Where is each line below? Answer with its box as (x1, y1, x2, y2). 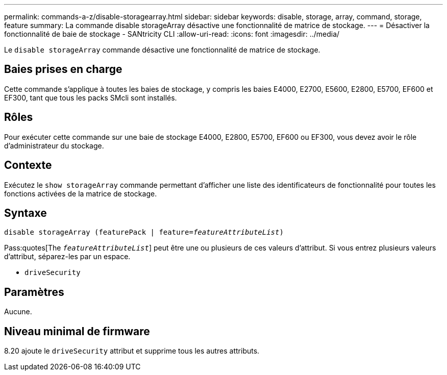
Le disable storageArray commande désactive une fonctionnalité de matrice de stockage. (4, 45, 320, 54)
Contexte (4, 159, 52, 172)
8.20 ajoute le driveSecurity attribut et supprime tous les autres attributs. (4, 346, 260, 356)
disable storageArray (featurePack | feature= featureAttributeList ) (4, 228, 284, 237)
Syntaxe (4, 206, 47, 219)
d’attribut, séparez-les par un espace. (4, 252, 131, 261)
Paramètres (4, 285, 64, 298)
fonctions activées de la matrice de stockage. (4, 189, 157, 198)
